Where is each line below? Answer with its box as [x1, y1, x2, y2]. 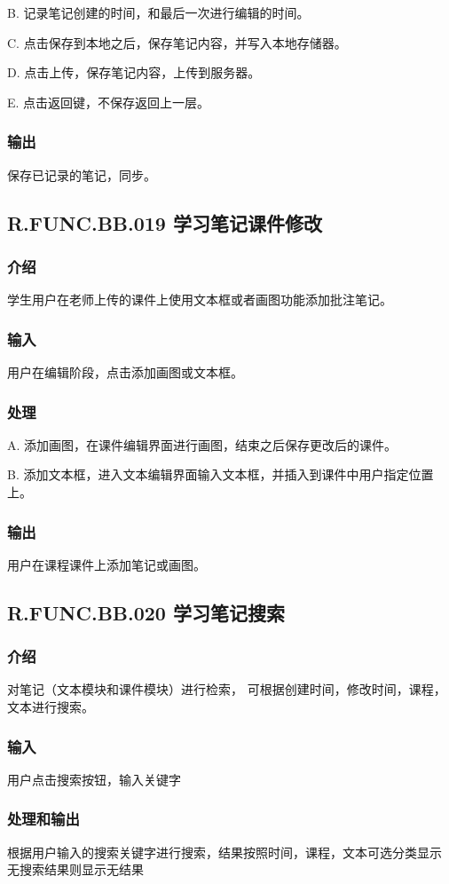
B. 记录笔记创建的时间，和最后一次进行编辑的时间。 [7, 4, 310, 21]
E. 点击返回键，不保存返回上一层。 [7, 92, 210, 111]
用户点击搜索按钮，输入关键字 [7, 770, 181, 788]
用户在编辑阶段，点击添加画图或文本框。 [7, 363, 243, 381]
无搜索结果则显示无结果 [7, 860, 144, 879]
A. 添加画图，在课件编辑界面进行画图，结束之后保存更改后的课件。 [7, 435, 398, 454]
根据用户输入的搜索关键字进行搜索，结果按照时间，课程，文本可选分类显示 [7, 842, 442, 861]
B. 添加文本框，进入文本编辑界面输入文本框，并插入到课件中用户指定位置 [7, 465, 434, 484]
